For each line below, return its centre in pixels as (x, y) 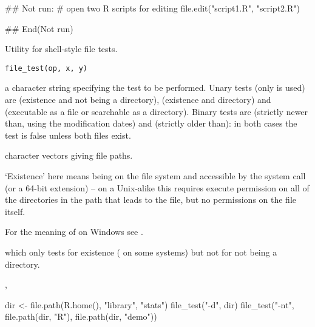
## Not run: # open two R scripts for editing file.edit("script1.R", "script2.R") (152, 8)
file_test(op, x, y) (46, 68)
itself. (15, 211)
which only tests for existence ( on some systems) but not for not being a (141, 252)
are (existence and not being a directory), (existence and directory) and (138, 100)
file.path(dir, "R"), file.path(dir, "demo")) (81, 316)
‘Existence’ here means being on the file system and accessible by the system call (155, 176)
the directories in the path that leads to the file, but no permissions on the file (151, 200)
